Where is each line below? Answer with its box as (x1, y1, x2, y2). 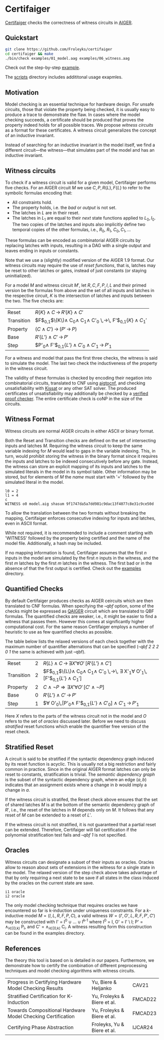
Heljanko (91, 985, 112, 992)
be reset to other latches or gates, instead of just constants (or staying (5, 268, 147, 273)
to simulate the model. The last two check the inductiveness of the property (5, 360, 158, 366)
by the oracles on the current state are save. (5, 880, 94, 886)
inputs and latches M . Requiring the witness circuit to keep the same (5, 443, 143, 449)
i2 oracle (5, 894, 25, 899)
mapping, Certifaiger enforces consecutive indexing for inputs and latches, (5, 515, 156, 521)
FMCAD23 (132, 1010, 157, 1017)
